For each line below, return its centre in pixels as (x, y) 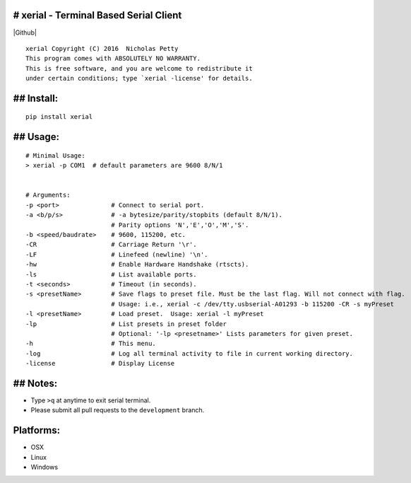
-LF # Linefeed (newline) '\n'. (117, 254)
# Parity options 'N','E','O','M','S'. (180, 225)
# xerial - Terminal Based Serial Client (97, 15)
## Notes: (35, 383)
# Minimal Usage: (55, 155)
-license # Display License (100, 363)
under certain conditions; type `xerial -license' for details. (139, 78)
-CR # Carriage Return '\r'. (111, 245)
